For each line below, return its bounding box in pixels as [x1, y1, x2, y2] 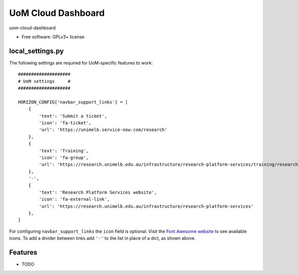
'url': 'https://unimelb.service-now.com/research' [39, 127, 167, 133]
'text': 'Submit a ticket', [39, 113, 107, 119]
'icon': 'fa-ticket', [39, 120, 92, 126]
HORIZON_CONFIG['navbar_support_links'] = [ [18, 99, 129, 105]
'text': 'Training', [39, 148, 89, 153]
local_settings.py [9, 47, 64, 55]
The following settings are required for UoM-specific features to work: [9, 60, 153, 66]
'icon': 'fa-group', [39, 154, 89, 160]
